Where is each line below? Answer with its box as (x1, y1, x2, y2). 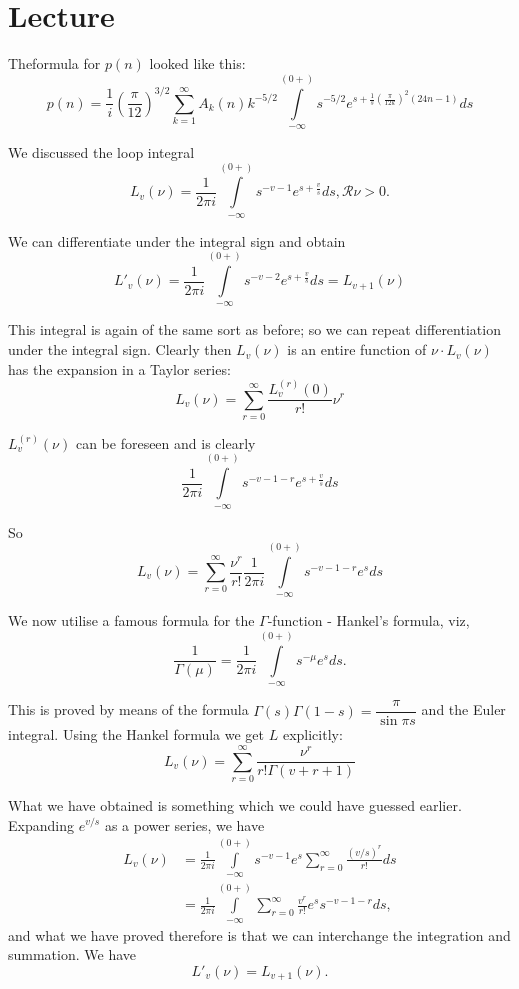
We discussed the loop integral (8, 141, 195, 162)
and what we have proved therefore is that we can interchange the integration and (8, 924, 511, 945)
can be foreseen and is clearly (75, 432, 256, 453)
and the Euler (421, 699, 506, 720)
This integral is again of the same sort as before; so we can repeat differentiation (8, 319, 501, 340)
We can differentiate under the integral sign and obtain (8, 230, 346, 251)
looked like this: (149, 53, 246, 74)
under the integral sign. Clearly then (8, 339, 232, 360)
